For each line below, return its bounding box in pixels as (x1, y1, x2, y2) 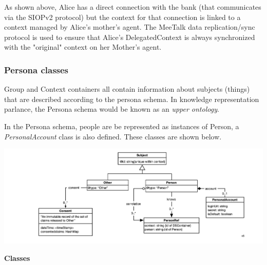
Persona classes (4, 63, 69, 76)
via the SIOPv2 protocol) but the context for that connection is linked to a (4, 11, 241, 22)
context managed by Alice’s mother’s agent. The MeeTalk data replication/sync (4, 22, 255, 32)
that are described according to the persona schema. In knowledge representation (4, 93, 259, 104)
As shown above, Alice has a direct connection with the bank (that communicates (4, 2, 261, 12)
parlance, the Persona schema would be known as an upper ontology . (4, 104, 219, 114)
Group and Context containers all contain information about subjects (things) (4, 84, 250, 94)
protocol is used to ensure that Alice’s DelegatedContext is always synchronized (4, 31, 255, 42)
